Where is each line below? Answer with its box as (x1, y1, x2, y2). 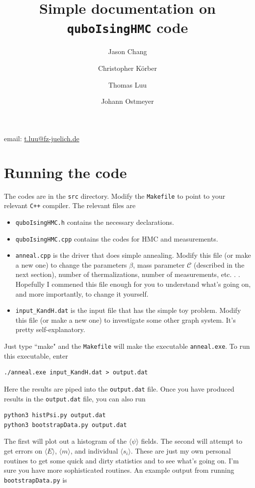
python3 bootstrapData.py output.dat (4, 421, 127, 428)
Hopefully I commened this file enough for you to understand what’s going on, (15, 279, 251, 289)
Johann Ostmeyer (101, 96, 154, 106)
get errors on (4, 445, 42, 456)
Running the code (4, 162, 127, 182)
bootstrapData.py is (4, 474, 67, 485)
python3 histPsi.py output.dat (4, 412, 106, 419)
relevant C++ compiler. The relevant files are (4, 200, 136, 211)
